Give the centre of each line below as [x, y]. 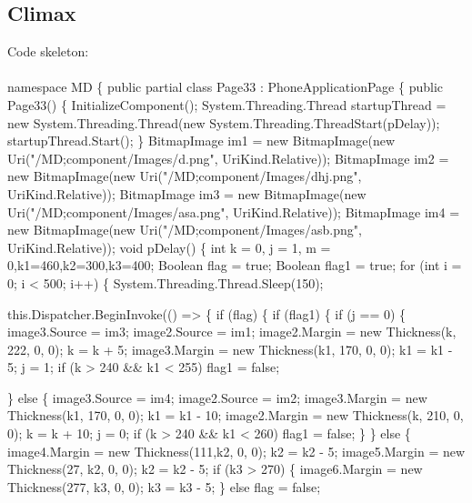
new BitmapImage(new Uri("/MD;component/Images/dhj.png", [185, 176]
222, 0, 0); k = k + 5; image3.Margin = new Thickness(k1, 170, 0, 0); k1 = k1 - [230, 349]
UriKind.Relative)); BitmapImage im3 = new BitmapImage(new [187, 193]
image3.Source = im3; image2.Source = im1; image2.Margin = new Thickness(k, [232, 332]
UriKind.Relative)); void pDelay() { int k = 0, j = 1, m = [169, 247]
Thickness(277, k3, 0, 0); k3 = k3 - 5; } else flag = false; [164, 486]
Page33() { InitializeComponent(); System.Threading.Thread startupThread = [227, 104]
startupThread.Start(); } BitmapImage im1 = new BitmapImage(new [201, 141]
